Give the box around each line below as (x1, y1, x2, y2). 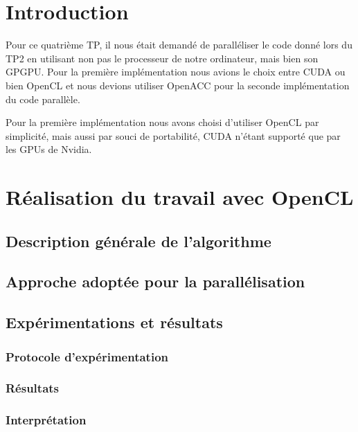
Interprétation (6, 411, 87, 429)
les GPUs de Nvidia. (6, 142, 92, 156)
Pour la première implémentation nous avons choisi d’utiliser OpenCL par (6, 115, 319, 129)
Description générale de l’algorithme (6, 230, 271, 251)
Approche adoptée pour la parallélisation (6, 271, 305, 292)
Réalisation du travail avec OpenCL (6, 183, 354, 211)
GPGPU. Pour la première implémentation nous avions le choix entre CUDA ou (6, 64, 346, 79)
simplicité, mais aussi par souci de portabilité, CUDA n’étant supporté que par (6, 128, 341, 143)
